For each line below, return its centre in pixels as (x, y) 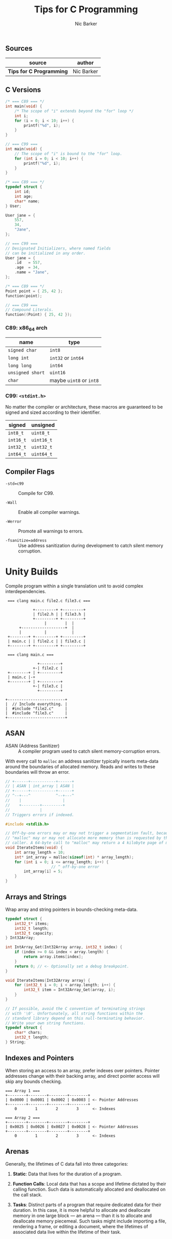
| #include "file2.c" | (36, 709)
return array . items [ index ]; (53, 957)
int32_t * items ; (32, 923)
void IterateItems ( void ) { (34, 848)
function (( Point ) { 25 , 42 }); (39, 315)
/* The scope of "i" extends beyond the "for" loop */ (74, 111)
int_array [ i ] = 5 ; (43, 871)
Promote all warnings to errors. (51, 531)
